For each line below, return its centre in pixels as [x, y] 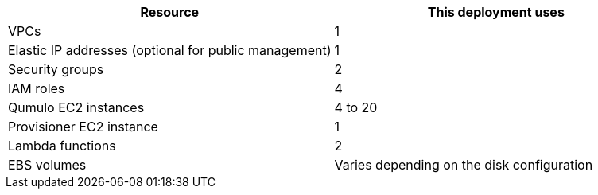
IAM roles [37, 88]
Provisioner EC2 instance [83, 127]
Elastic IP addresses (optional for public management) [170, 50]
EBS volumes [47, 165]
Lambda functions [62, 146]
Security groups [56, 69]
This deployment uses [496, 12]
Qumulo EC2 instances [76, 107]
